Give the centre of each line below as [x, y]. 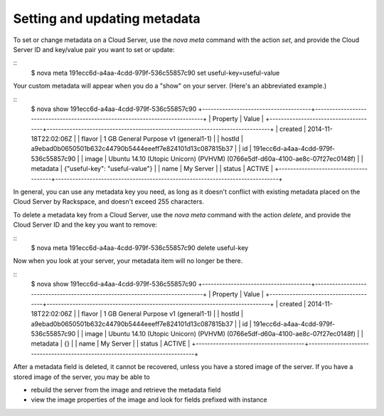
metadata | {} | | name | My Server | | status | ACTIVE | [111, 344]
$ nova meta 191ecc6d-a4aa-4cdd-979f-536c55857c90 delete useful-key [140, 248]
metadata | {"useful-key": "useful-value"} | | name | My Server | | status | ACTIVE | [152, 169]
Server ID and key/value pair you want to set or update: [94, 49]
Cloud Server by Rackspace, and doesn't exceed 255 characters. [108, 202]
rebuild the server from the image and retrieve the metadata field [126, 390]
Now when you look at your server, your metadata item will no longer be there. [128, 261]
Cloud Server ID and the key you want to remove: [85, 225]
